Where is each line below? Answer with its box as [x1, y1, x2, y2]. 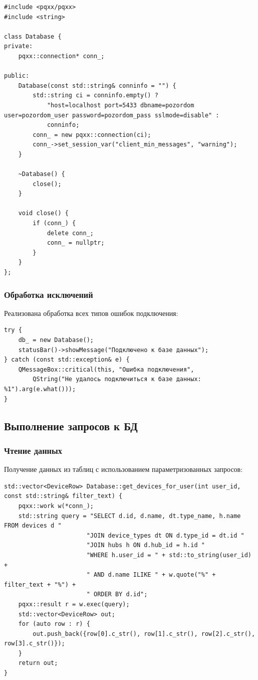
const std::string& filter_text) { [4, 492, 123, 500]
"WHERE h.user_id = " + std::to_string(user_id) [86, 551, 251, 559]
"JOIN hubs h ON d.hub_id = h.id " [86, 542, 205, 549]
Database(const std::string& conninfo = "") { [18, 82, 176, 89]
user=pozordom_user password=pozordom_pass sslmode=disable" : [4, 111, 219, 119]
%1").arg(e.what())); [4, 386, 76, 393]
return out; [18, 659, 58, 667]
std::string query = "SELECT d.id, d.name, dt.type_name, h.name [18, 512, 241, 520]
